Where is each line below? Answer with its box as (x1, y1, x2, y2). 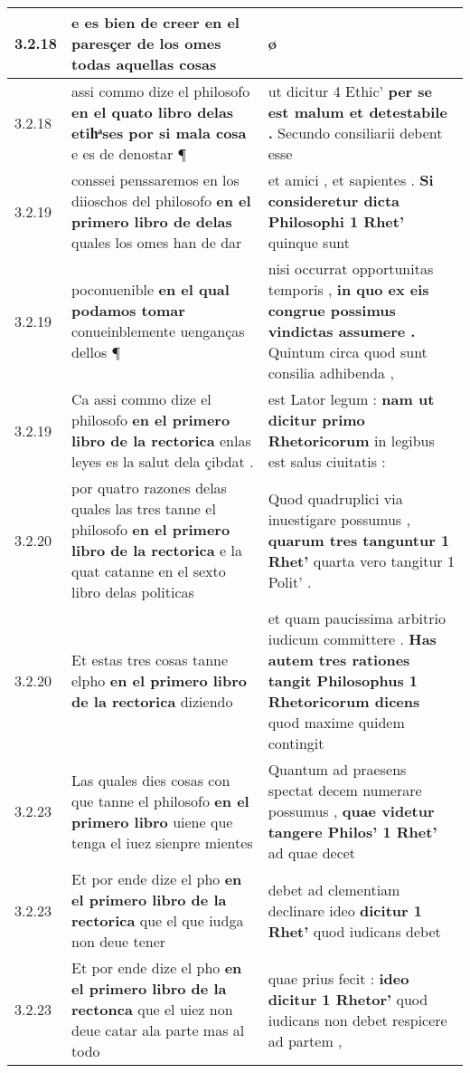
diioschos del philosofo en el (71, 190, 251, 211)
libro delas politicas (71, 581, 194, 602)
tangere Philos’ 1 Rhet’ (268, 821, 437, 842)
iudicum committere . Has (268, 628, 437, 649)
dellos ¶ (71, 341, 121, 362)
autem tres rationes (268, 649, 410, 670)
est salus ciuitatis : (268, 451, 386, 472)
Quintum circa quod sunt (268, 341, 428, 362)
